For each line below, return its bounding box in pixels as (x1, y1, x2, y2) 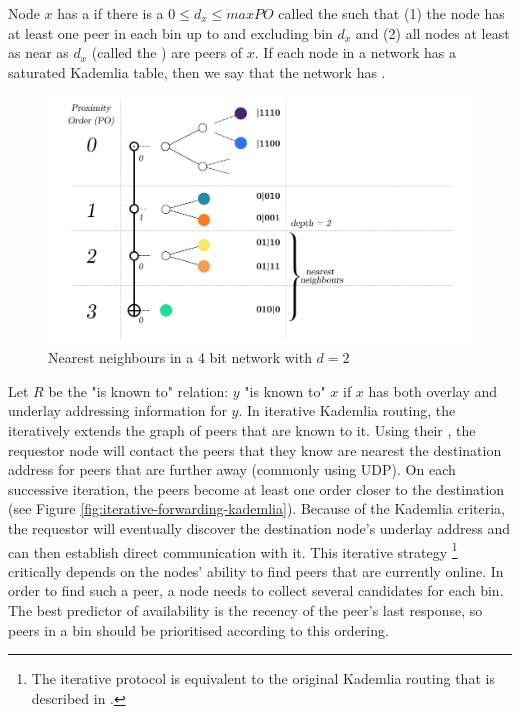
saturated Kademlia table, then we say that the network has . (8, 61, 386, 82)
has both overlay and (368, 380, 498, 401)
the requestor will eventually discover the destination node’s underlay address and (8, 517, 510, 538)
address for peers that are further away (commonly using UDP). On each (8, 459, 456, 480)
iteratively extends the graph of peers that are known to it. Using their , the (8, 419, 476, 440)
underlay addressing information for (8, 400, 227, 421)
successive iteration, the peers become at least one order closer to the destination (8, 478, 505, 499)
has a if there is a (57, 3, 164, 23)
